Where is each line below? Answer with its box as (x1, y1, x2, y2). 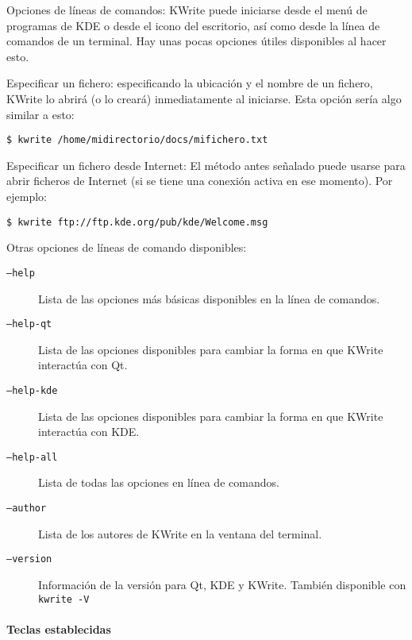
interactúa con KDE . (38, 423, 140, 440)
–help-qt (6, 318, 52, 330)
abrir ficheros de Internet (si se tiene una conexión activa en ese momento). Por (6, 172, 393, 189)
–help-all (6, 451, 58, 463)
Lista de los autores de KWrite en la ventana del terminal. (38, 525, 322, 542)
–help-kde (6, 384, 58, 396)
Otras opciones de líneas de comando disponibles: (6, 239, 247, 256)
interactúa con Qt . (38, 357, 128, 373)
